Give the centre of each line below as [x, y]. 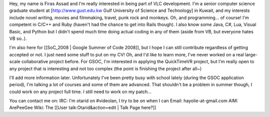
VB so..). [18, 38]
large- [251, 54]
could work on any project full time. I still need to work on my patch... [80, 92]
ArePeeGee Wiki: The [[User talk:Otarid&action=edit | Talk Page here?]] [83, 108]
